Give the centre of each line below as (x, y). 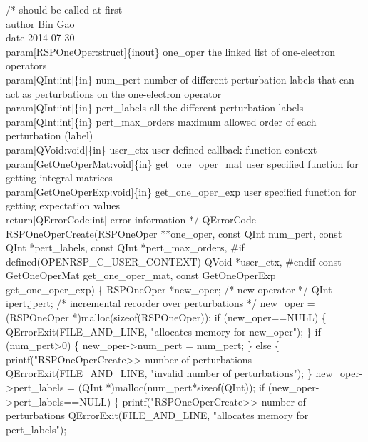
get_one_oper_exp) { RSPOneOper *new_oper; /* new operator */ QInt (169, 289)
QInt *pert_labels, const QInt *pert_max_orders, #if (125, 247)
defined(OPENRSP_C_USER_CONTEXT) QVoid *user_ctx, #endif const (174, 261)
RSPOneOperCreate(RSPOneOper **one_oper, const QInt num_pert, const (174, 233)
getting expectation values (63, 205)
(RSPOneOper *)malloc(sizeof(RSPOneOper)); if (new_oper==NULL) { (166, 317)
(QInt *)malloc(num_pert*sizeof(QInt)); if (172, 387)
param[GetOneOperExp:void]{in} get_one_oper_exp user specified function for (181, 191)
